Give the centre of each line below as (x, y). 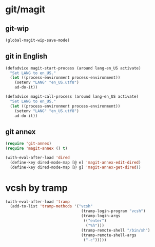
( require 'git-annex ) (28, 144)
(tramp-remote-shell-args (109, 235)
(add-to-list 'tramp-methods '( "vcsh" (52, 206)
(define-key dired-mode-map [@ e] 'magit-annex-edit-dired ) (75, 162)
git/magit (25, 10)
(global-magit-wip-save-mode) (38, 40)
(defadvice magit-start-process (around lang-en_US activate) (73, 68)
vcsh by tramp (36, 188)
